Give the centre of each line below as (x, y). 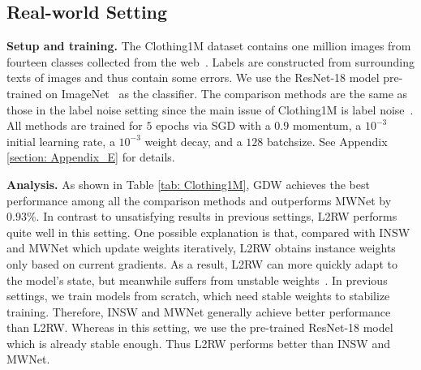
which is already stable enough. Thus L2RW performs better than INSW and (198, 343)
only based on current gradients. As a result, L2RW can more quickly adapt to (202, 263)
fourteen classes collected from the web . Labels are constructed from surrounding (210, 61)
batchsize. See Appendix (327, 141)
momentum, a (327, 125)
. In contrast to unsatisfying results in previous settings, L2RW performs (217, 216)
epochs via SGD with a (213, 125)
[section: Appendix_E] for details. (91, 157)
